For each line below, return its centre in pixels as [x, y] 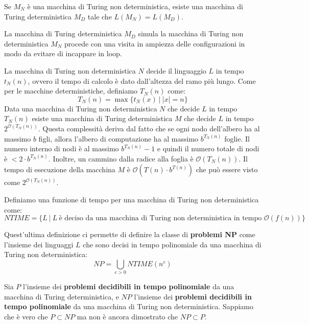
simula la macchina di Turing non [191, 33]
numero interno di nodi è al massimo [62, 148]
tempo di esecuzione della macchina [60, 169]
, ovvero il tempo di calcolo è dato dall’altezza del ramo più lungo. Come [142, 80]
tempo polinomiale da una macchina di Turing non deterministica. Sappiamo [129, 306]
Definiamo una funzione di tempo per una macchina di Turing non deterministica [132, 199]
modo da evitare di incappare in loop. [63, 53]
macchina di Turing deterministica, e [62, 296]
